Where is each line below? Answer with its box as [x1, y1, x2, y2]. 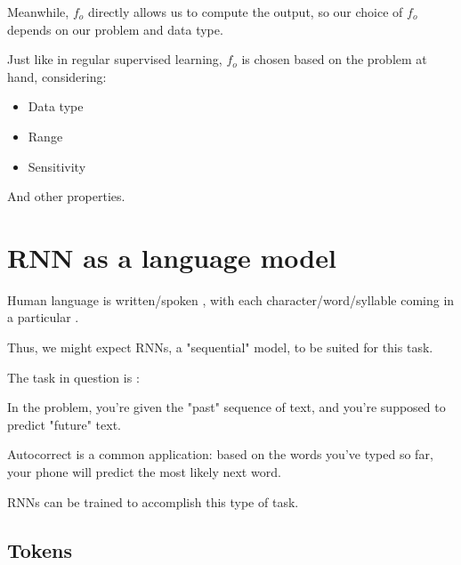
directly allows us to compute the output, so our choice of [87, 3, 403, 20]
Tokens [7, 536, 72, 563]
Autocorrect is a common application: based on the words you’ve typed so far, [7, 445, 433, 464]
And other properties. [7, 187, 125, 206]
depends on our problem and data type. [7, 20, 223, 38]
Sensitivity [28, 157, 86, 175]
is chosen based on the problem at [241, 50, 427, 69]
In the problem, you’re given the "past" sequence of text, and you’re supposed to [7, 398, 446, 416]
